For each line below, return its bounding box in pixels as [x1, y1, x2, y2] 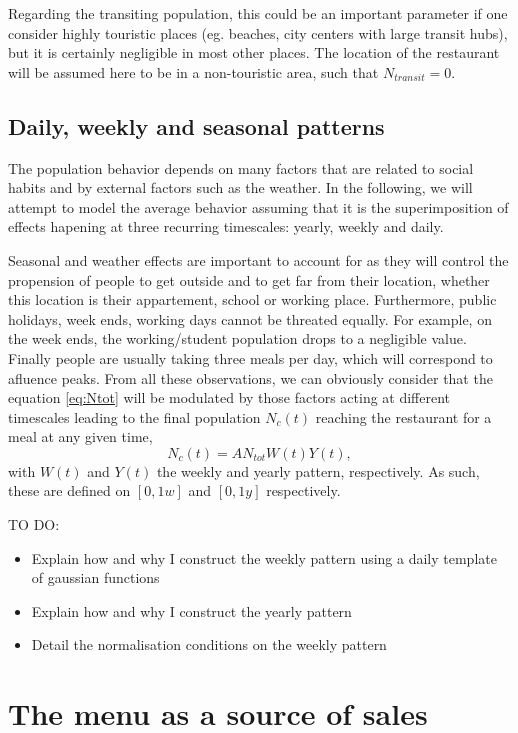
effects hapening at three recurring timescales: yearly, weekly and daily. [8, 216, 444, 237]
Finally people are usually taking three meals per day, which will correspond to [8, 347, 493, 368]
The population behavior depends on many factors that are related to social [8, 157, 474, 178]
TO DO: [8, 514, 60, 535]
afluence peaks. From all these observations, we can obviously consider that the [8, 367, 493, 388]
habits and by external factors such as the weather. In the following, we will [8, 177, 473, 198]
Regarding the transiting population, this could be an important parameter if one [8, 3, 508, 23]
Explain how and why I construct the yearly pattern [31, 600, 352, 621]
